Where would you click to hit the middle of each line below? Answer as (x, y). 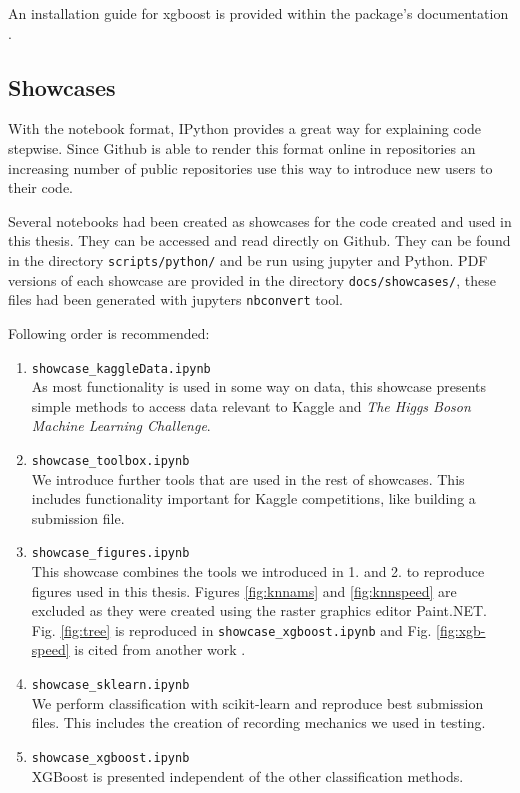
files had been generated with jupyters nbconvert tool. (175, 299)
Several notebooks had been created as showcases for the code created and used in (260, 220)
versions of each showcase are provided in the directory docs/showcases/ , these (252, 279)
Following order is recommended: (109, 332)
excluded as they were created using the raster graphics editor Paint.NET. (259, 610)
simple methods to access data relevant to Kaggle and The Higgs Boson (251, 405)
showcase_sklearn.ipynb (110, 685)
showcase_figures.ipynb (110, 553)
